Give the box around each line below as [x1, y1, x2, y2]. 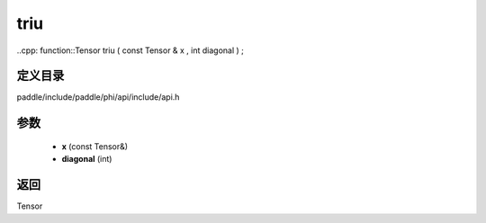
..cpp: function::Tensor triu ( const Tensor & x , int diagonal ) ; [16, 45, 245, 56]
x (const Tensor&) [61, 140, 129, 152]
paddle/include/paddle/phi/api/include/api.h [16, 92, 180, 103]
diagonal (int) [61, 154, 112, 165]
